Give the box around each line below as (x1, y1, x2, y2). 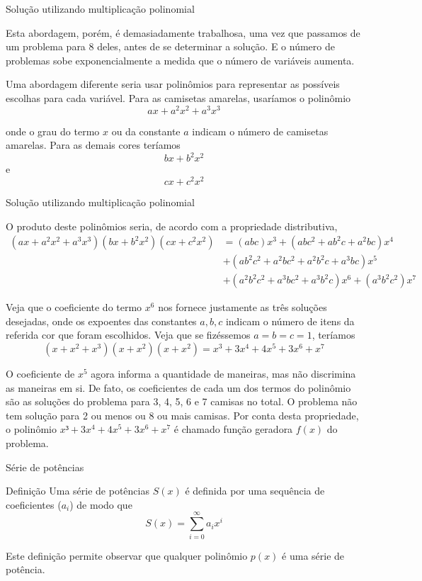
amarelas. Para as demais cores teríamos (6, 137, 181, 152)
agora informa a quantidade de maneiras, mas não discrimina (91, 366, 356, 381)
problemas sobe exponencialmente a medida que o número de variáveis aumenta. (6, 52, 355, 67)
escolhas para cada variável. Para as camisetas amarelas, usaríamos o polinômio (6, 90, 351, 105)
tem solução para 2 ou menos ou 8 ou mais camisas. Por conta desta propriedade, (6, 407, 359, 422)
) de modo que (69, 497, 132, 512)
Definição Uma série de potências (6, 483, 149, 498)
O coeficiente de (6, 366, 75, 381)
